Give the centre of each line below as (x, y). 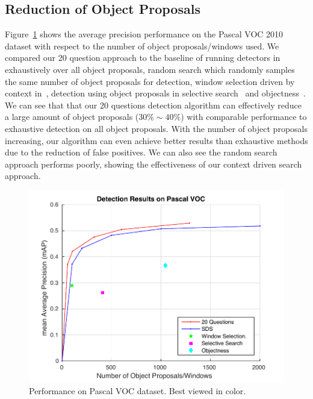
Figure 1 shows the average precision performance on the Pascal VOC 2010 (144, 34)
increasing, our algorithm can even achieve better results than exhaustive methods (156, 140)
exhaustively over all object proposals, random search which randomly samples (150, 69)
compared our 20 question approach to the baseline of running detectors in (143, 58)
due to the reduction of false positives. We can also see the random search (141, 152)
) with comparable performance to (244, 117)
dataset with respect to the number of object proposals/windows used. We (142, 46)
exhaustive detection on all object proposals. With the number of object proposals (156, 128)
